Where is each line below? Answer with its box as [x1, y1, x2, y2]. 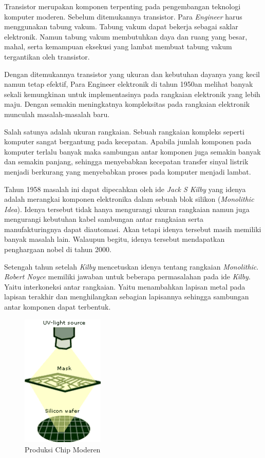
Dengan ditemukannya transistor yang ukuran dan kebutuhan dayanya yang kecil [4, 68, 260, 79]
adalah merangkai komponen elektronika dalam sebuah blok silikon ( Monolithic [4, 194, 254, 204]
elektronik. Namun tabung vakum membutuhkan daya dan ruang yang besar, [4, 31, 248, 42]
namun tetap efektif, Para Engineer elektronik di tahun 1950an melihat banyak [4, 79, 253, 89]
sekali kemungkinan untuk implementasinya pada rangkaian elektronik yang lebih [4, 88, 260, 99]
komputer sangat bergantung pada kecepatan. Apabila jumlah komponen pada [4, 136, 252, 147]
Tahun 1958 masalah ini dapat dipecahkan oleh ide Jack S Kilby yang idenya [4, 183, 246, 194]
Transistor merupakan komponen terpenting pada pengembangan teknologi [4, 1, 241, 11]
